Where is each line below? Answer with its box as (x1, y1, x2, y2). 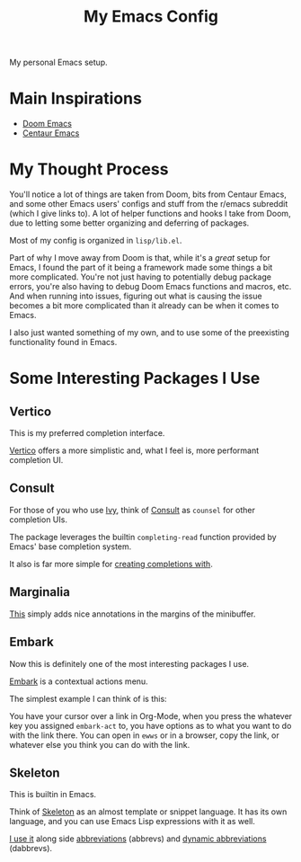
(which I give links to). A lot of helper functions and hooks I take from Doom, (9, 209, 291, 219)
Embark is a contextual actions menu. (9, 676, 148, 687)
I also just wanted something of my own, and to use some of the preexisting (9, 327, 290, 338)
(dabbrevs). (9, 843, 52, 854)
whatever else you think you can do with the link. (9, 739, 190, 750)
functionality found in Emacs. (9, 337, 118, 348)
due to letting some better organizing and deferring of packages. (9, 218, 250, 228)
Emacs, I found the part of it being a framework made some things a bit (9, 262, 273, 273)
